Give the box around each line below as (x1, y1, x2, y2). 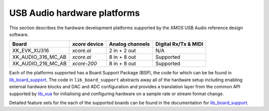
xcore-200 (72, 60, 97, 67)
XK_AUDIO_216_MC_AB (12, 60, 67, 67)
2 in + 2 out (109, 47, 136, 54)
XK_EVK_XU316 (12, 47, 49, 54)
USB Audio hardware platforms (9, 7, 140, 18)
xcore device (72, 41, 104, 48)
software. (9, 31, 29, 37)
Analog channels (109, 41, 150, 48)
